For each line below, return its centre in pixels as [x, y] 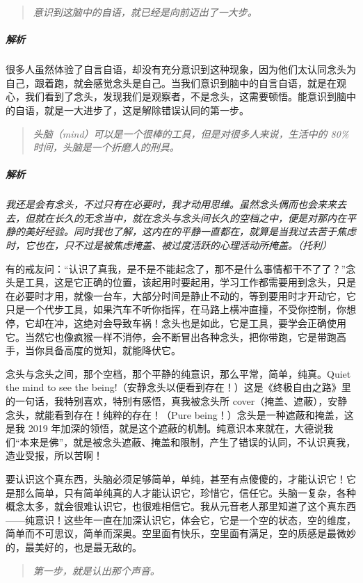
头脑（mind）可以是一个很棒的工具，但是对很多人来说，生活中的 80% [191, 133]
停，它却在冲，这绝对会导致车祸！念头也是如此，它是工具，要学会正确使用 [176, 323]
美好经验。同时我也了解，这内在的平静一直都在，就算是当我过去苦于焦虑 [190, 231]
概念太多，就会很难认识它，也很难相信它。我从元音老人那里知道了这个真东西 [181, 506]
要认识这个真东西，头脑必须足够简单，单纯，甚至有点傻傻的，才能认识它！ [176, 478]
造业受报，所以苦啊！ [54, 455]
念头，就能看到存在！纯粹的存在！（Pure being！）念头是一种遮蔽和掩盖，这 [180, 414]
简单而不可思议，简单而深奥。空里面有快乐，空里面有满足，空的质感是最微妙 [181, 533]
